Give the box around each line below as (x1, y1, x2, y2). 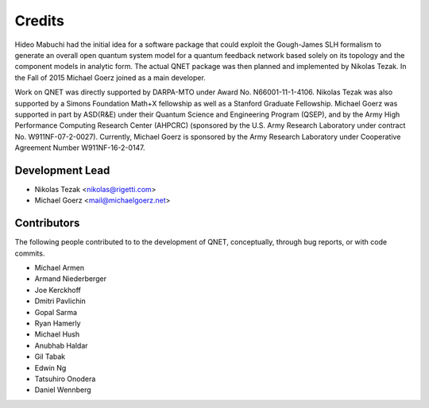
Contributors (14, 217, 80, 230)
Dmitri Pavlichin (34, 296, 87, 306)
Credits (14, 12, 65, 29)
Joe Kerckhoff (34, 285, 81, 294)
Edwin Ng (34, 363, 67, 372)
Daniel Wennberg (34, 385, 91, 395)
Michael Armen (34, 263, 85, 273)
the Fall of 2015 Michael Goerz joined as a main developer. (14, 72, 206, 83)
